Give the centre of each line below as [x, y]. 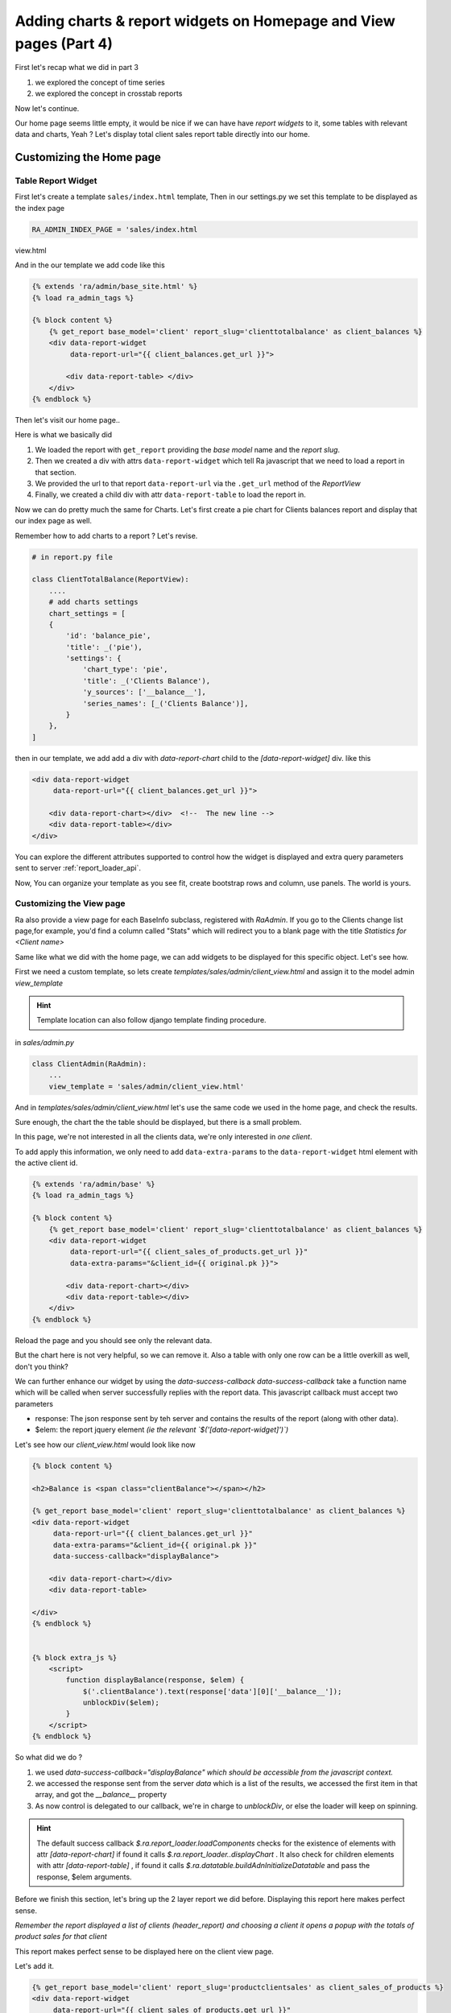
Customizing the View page [70, 903]
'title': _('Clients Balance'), [147, 681]
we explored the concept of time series [100, 82]
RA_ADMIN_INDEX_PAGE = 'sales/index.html [115, 229]
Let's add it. [35, 1966]
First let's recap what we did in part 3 [77, 68]
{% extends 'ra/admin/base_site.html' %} [115, 287]
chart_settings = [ [87, 613]
